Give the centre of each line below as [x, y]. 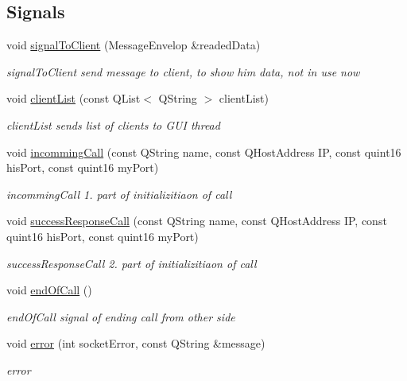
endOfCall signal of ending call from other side [121, 316]
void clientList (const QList [74, 98]
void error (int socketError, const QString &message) [136, 343]
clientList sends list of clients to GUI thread [113, 124]
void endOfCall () [49, 290]
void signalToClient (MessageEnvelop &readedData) [134, 45]
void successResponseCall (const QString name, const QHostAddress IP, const [197, 221]
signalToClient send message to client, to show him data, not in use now [183, 71]
